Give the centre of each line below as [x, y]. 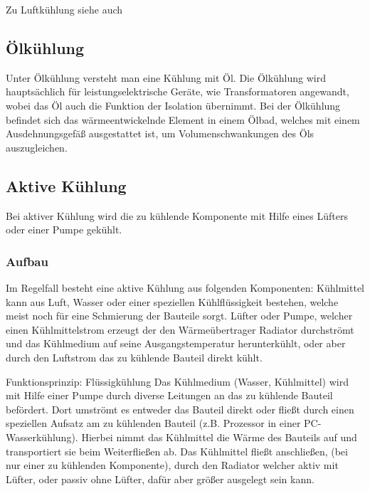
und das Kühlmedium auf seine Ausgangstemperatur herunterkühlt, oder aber [176, 343]
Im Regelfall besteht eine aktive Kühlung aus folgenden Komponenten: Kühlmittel [185, 287]
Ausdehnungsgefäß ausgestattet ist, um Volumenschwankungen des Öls [160, 133]
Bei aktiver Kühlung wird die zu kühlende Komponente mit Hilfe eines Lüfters [177, 215]
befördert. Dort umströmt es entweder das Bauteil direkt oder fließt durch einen [180, 409]
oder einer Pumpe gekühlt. [64, 229]
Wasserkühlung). [42, 437]
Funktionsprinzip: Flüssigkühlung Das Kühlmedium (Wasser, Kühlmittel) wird [177, 381]
